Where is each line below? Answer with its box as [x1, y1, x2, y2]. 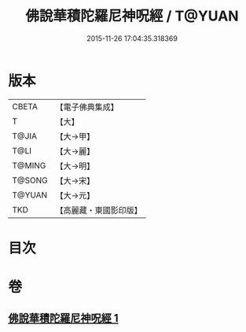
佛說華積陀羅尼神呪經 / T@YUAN [25, 7, 239, 25]
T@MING [12, 160, 46, 171]
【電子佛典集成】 [55, 101, 119, 113]
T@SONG [12, 175, 49, 186]
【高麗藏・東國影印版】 [55, 205, 143, 216]
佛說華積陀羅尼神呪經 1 [8, 312, 119, 325]
